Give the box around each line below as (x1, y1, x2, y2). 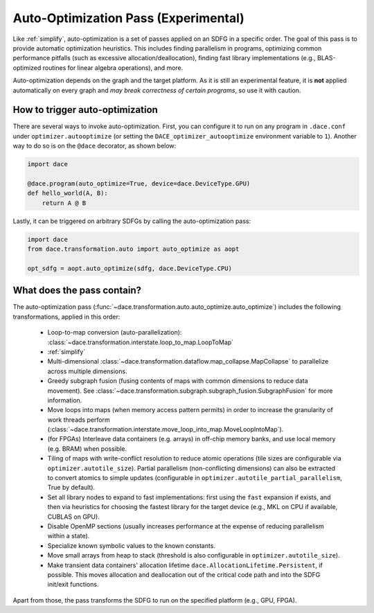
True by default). (47, 483, 96, 492)
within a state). (47, 532, 90, 540)
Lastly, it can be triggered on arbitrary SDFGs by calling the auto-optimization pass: (12, 217, 251, 225)
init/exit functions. (47, 580, 99, 589)
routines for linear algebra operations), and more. (42, 63, 184, 72)
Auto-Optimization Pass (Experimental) (12, 10, 245, 26)
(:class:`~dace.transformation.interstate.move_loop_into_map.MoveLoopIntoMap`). (47, 425, 284, 434)
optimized (12, 63, 42, 72)
